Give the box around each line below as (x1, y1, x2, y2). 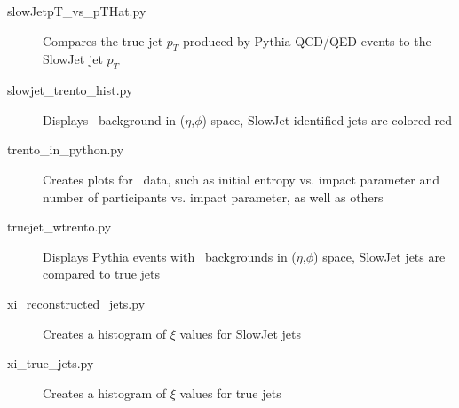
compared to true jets (43, 264, 160, 283)
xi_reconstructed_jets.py (7, 294, 146, 312)
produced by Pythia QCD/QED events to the (182, 31, 431, 50)
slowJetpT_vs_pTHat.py (7, 2, 146, 20)
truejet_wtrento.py (7, 217, 112, 236)
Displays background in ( (43, 110, 186, 129)
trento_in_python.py (7, 140, 124, 159)
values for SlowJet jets (179, 324, 302, 342)
